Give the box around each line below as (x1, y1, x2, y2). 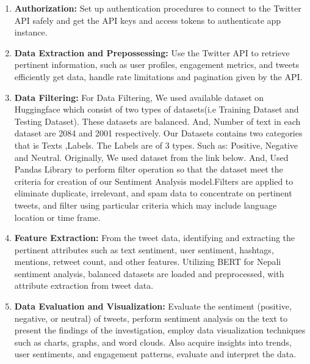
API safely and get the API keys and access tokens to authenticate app (14, 13, 281, 26)
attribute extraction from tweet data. (14, 279, 154, 292)
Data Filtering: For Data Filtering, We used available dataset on (14, 91, 264, 103)
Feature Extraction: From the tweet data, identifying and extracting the (14, 231, 295, 244)
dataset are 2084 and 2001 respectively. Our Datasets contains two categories (14, 127, 303, 139)
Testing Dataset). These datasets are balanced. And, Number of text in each (14, 114, 301, 127)
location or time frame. (14, 210, 101, 223)
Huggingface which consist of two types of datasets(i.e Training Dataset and (14, 103, 299, 116)
